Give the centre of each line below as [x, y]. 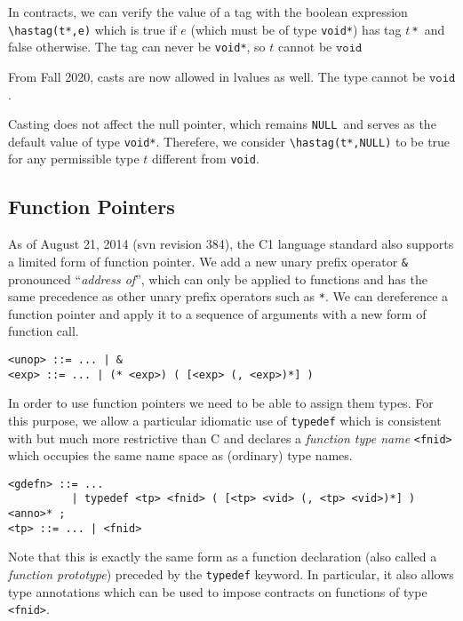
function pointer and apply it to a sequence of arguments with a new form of [217, 313]
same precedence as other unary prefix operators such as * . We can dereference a [228, 296]
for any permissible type [74, 159]
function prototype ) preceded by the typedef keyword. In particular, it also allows [231, 573]
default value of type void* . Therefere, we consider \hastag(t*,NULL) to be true [229, 141]
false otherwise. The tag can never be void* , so [137, 47]
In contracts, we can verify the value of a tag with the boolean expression [208, 12]
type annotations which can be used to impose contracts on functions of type [218, 591]
